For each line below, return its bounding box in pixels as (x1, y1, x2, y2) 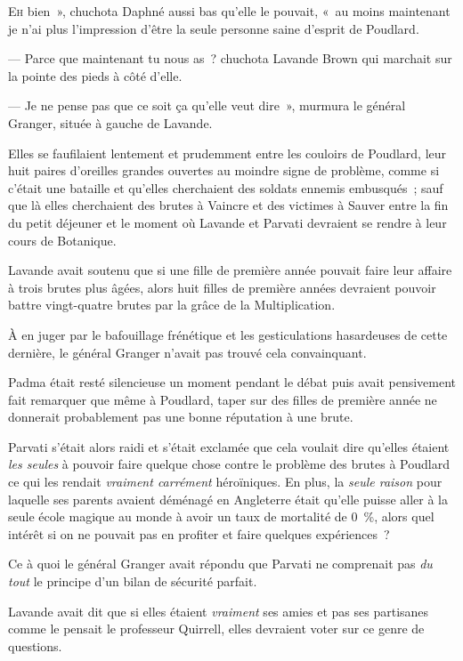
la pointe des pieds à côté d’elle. (8, 66, 183, 85)
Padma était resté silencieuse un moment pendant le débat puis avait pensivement (8, 373, 457, 391)
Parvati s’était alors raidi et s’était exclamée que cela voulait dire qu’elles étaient (8, 437, 450, 455)
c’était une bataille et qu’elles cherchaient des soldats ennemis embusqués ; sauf (8, 178, 443, 197)
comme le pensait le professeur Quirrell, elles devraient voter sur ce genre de (8, 619, 425, 638)
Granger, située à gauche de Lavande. (8, 113, 213, 132)
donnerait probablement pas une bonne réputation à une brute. (8, 407, 353, 426)
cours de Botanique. (8, 230, 117, 249)
